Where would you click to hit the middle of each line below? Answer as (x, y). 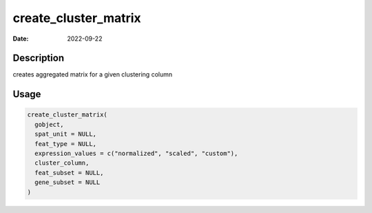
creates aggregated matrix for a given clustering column (92, 74)
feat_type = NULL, (65, 144)
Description (39, 58)
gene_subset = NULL (68, 182)
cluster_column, (62, 163)
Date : (21, 39)
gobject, (49, 124)
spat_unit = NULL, (65, 134)
